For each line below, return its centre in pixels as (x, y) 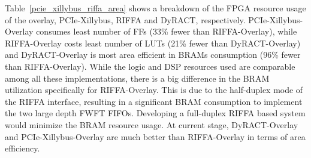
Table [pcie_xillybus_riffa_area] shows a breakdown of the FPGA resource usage (155, 8)
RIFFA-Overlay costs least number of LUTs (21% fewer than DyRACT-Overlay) (153, 43)
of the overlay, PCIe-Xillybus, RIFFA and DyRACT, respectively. (125, 19)
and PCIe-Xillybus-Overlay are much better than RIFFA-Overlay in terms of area (155, 136)
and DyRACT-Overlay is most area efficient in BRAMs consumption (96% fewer (153, 55)
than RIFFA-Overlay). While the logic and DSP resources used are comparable (150, 66)
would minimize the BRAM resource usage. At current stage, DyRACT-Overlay (152, 124)
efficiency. (22, 148)
